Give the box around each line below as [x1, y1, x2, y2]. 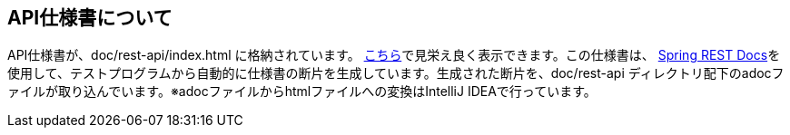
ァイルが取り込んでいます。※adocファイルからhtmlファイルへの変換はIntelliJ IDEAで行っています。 [7, 83, 597, 100]
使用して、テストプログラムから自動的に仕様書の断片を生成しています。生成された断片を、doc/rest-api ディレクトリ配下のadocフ [7, 65, 785, 82]
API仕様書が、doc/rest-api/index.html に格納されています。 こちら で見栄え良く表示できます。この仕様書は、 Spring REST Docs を [7, 47, 781, 63]
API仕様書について [7, 6, 173, 29]
